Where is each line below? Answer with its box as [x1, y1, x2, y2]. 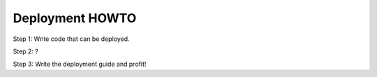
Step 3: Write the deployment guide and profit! [13, 60, 147, 69]
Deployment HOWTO [13, 10, 137, 26]
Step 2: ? [13, 47, 38, 55]
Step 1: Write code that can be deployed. [13, 35, 130, 43]
